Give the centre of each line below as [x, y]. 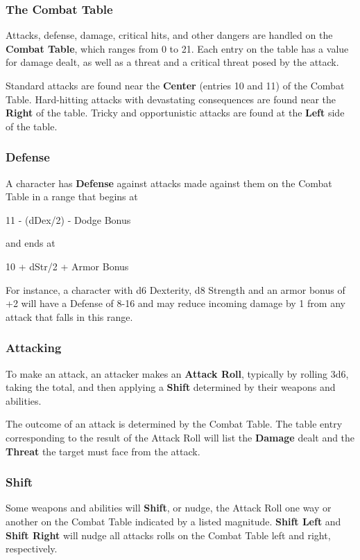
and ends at [31, 243]
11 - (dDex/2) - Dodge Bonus [68, 219]
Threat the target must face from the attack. [103, 451]
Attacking [34, 348]
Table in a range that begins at [72, 196]
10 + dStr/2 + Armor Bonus [67, 266]
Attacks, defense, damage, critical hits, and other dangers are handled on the [169, 35]
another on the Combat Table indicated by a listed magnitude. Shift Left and [173, 521]
